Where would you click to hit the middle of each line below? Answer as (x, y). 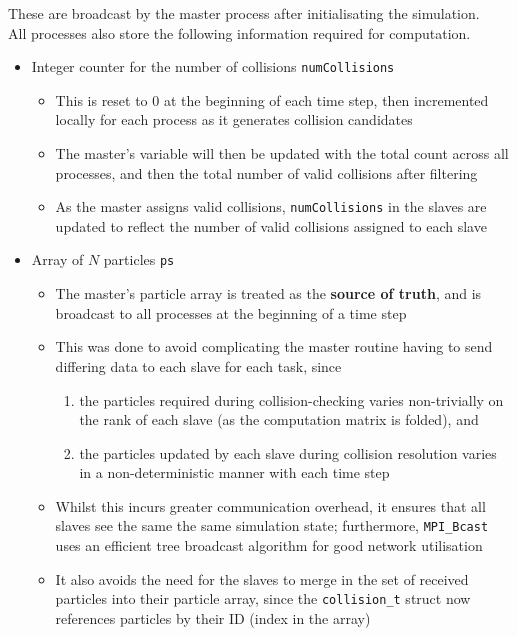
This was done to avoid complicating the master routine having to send (274, 346)
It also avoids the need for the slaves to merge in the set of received (262, 578)
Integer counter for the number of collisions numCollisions (213, 66)
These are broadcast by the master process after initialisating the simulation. (244, 13)
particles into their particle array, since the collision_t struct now (263, 598)
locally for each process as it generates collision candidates (234, 119)
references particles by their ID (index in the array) (213, 617)
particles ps (139, 259)
